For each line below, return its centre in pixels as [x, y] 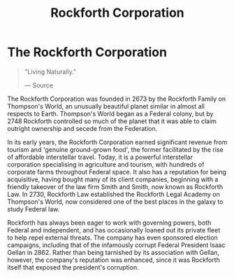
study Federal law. [34, 209]
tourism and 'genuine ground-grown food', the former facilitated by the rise [115, 149]
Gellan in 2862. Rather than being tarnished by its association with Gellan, [114, 252]
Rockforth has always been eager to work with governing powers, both [109, 223]
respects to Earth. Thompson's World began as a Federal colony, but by [110, 113]
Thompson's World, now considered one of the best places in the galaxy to [115, 202]
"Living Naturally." [50, 71]
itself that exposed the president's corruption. [73, 267]
